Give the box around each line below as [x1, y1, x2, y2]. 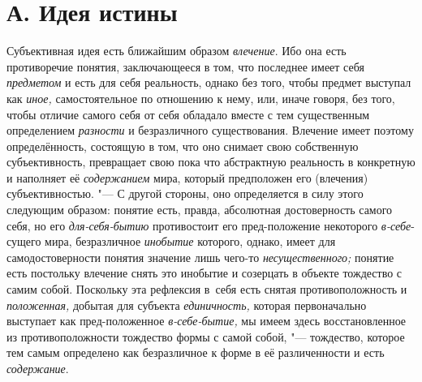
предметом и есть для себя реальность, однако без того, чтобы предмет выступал [6, 74, 411, 91]
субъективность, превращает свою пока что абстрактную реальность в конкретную [6, 153, 416, 170]
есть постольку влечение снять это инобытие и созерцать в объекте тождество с [6, 264, 403, 281]
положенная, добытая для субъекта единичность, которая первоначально [6, 296, 367, 313]
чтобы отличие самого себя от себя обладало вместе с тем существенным [6, 105, 370, 122]
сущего [6, 233, 41, 250]
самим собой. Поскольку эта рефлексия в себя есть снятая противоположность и [6, 281, 407, 298]
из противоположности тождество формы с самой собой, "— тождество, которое [6, 328, 405, 345]
